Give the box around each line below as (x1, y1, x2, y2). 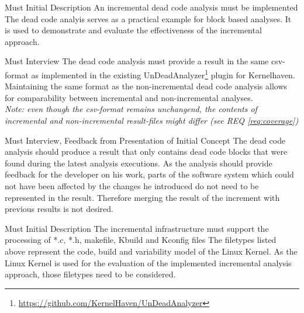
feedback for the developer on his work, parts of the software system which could (5, 168, 294, 180)
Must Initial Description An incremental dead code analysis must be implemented (5, 1, 298, 13)
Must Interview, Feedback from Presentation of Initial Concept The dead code (5, 134, 286, 146)
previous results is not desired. (5, 203, 114, 215)
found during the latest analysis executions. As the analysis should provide (5, 156, 272, 169)
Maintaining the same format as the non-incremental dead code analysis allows (5, 80, 288, 92)
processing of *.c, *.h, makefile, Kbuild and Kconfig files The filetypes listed (5, 234, 277, 246)
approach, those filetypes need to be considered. (5, 268, 176, 280)
